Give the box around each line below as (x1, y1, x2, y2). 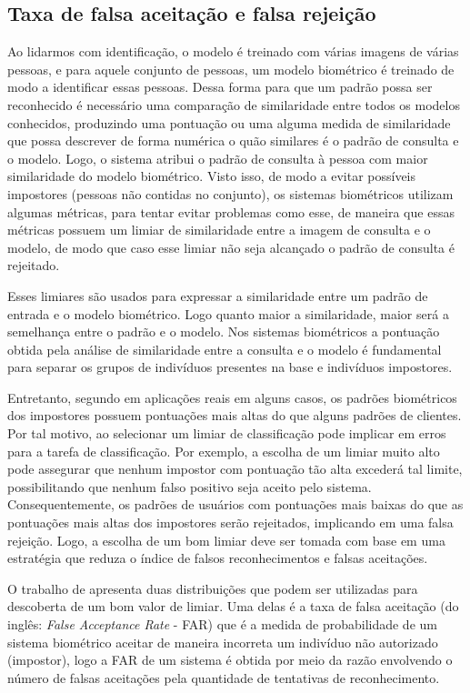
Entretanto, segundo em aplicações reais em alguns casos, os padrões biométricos (7, 387, 457, 407)
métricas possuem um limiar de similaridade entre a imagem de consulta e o (7, 220, 431, 239)
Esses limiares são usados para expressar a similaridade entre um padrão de (7, 286, 428, 305)
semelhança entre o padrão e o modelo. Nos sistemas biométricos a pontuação (7, 322, 440, 341)
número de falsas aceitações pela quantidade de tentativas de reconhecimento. (7, 668, 440, 687)
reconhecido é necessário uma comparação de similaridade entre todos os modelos (7, 95, 460, 114)
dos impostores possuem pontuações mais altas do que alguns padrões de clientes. (7, 406, 462, 425)
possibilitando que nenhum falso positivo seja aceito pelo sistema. (7, 477, 372, 496)
